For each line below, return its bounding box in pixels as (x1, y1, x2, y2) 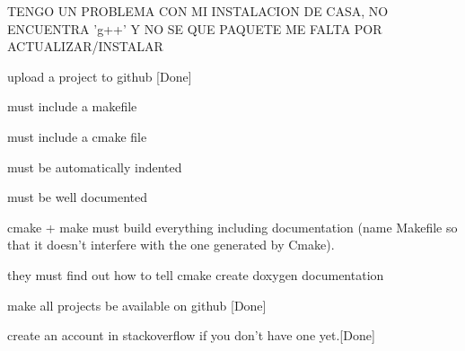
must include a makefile (7, 97, 137, 116)
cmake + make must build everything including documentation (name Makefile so (7, 217, 458, 236)
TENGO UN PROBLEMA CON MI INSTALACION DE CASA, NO (7, 2, 389, 20)
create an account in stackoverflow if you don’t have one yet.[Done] (7, 326, 375, 345)
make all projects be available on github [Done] (7, 295, 267, 314)
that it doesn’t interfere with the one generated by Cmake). (7, 235, 335, 254)
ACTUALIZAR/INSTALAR (7, 37, 163, 56)
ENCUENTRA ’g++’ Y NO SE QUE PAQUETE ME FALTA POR (7, 19, 382, 38)
